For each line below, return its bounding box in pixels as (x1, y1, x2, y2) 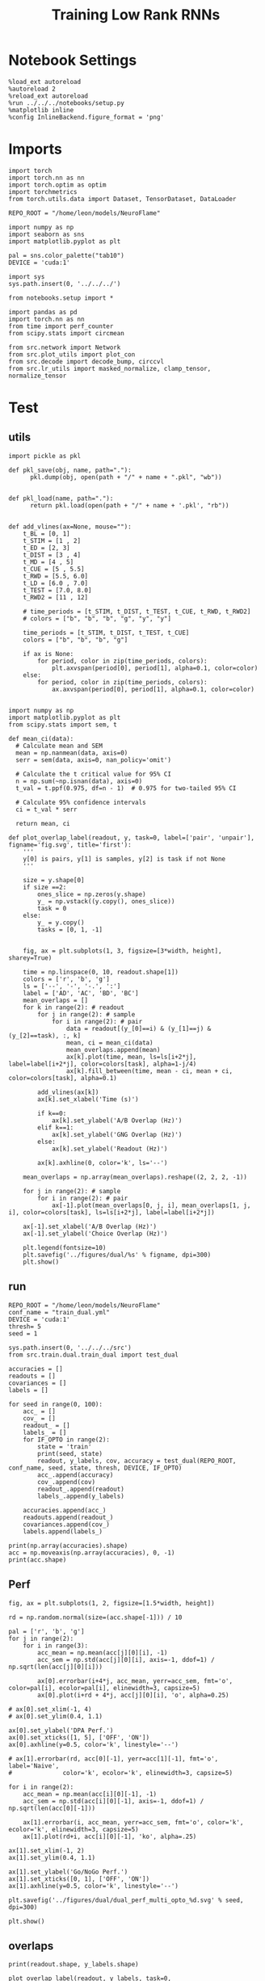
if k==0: (37, 1109, 67, 1117)
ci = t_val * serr (15, 805, 78, 814)
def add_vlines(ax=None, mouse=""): (8, 523, 132, 531)
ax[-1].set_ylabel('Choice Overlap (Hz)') (23, 1230, 168, 1238)
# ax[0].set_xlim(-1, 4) (8, 1705, 92, 1714)
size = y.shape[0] (23, 876, 85, 884)
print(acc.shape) (8, 1555, 67, 1564)
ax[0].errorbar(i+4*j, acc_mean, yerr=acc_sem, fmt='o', (37, 1676, 233, 1685)
